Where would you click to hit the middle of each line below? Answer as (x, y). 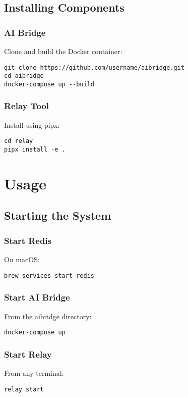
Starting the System (58, 215)
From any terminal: (34, 373)
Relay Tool (26, 106)
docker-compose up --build (49, 84)
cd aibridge (24, 76)
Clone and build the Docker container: (63, 51)
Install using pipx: (32, 125)
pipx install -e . (35, 150)
